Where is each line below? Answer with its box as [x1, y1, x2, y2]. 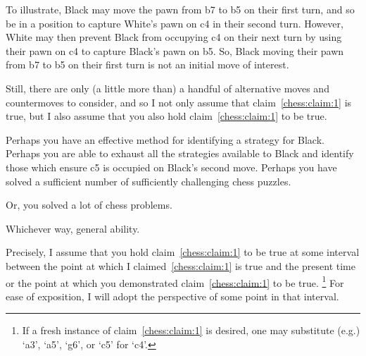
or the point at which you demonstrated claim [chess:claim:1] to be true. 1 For [6, 273, 344, 290]
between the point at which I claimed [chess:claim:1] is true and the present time [6, 258, 355, 273]
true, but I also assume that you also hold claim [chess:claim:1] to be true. [6, 109, 327, 123]
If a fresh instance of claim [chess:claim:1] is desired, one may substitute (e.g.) [22, 323, 360, 338]
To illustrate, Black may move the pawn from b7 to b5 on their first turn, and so [6, 2, 355, 16]
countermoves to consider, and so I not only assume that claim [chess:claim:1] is [6, 94, 352, 109]
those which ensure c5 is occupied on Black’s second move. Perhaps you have [6, 159, 337, 174]
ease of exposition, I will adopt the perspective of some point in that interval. [6, 288, 339, 303]
